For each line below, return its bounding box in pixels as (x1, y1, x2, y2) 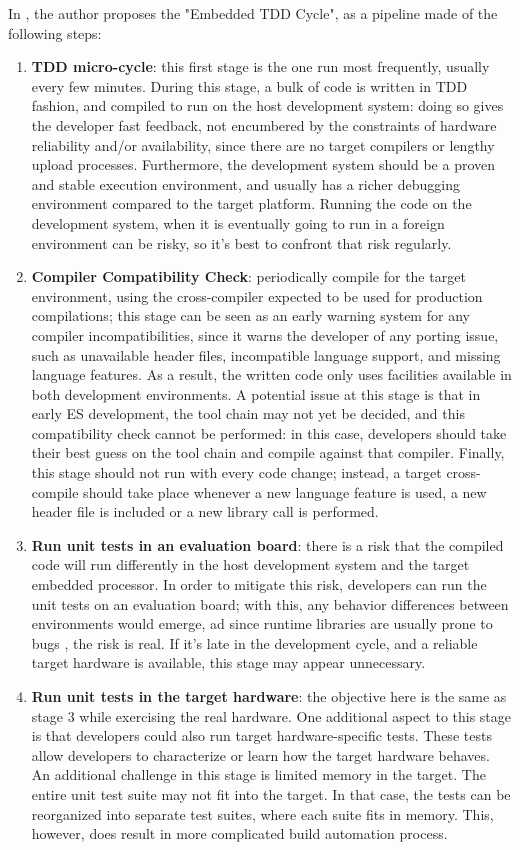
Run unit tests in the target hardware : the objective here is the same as (31, 686, 507, 706)
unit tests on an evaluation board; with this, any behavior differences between (31, 593, 509, 614)
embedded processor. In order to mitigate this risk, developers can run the (31, 574, 487, 595)
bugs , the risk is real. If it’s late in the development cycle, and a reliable (31, 632, 478, 653)
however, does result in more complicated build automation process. (31, 823, 448, 844)
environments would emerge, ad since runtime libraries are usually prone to (31, 613, 493, 634)
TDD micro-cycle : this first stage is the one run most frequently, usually (31, 56, 490, 77)
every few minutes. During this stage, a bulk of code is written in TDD (31, 75, 468, 96)
